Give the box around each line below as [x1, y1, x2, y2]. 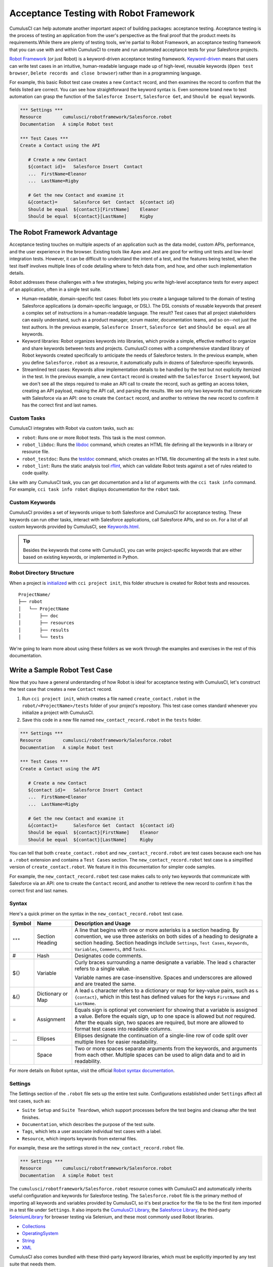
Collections [22, 1223, 45, 1229]
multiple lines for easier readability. [74, 1038, 158, 1046]
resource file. [22, 449, 50, 455]
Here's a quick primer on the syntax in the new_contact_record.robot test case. [9, 910, 184, 917]
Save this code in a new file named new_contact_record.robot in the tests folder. [22, 717, 202, 723]
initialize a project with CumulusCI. [22, 710, 94, 716]
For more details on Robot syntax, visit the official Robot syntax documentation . [9, 1067, 175, 1074]
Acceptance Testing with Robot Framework [9, 8, 195, 19]
